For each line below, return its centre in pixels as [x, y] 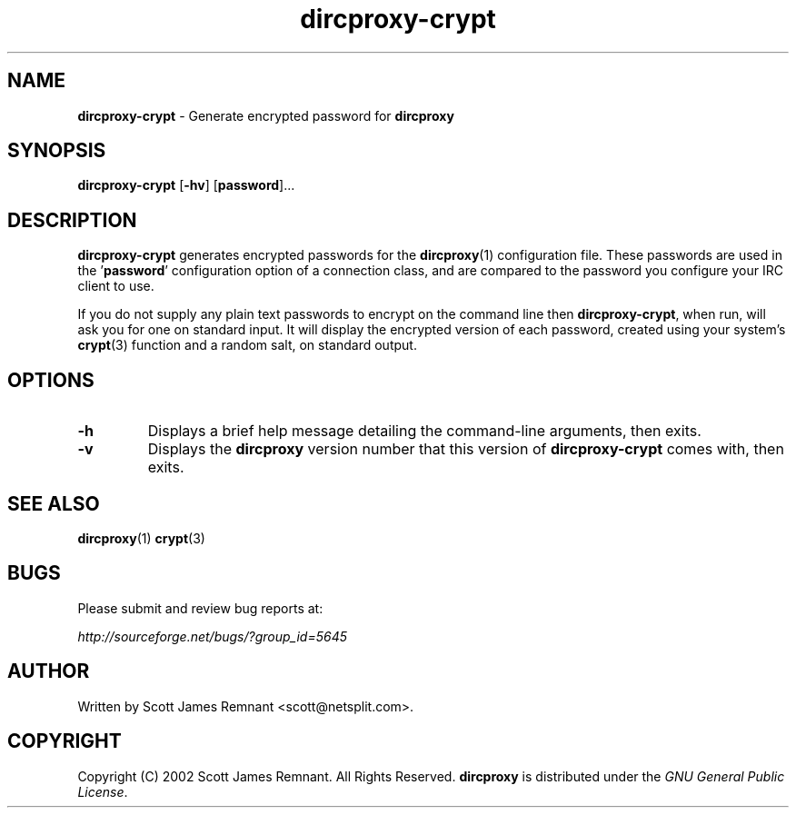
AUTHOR [49, 671]
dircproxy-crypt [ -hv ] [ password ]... [186, 185]
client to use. [116, 286]
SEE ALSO [54, 503]
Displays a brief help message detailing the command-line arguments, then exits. [424, 431]
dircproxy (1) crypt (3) [141, 538]
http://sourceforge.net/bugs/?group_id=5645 [212, 636]
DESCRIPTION [72, 220]
